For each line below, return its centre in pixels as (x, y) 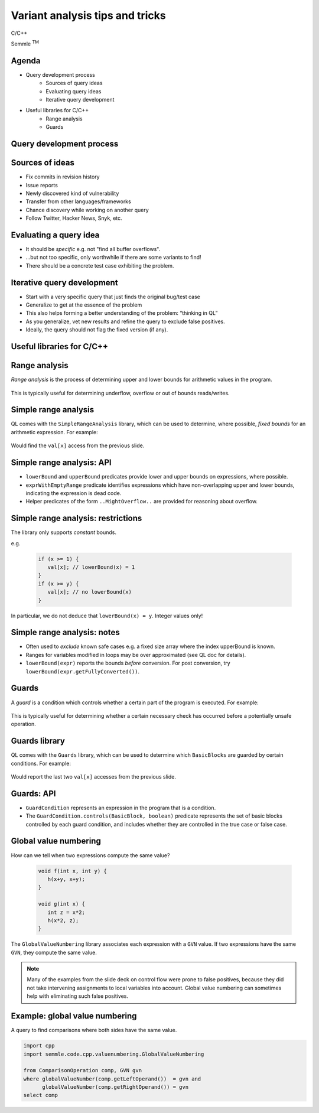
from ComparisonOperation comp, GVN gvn (82, 1070)
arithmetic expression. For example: (55, 432)
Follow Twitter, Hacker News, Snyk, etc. (74, 218)
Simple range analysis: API (61, 463)
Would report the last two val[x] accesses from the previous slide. (94, 776)
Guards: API (33, 794)
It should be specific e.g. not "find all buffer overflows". (93, 249)
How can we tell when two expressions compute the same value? (90, 855)
